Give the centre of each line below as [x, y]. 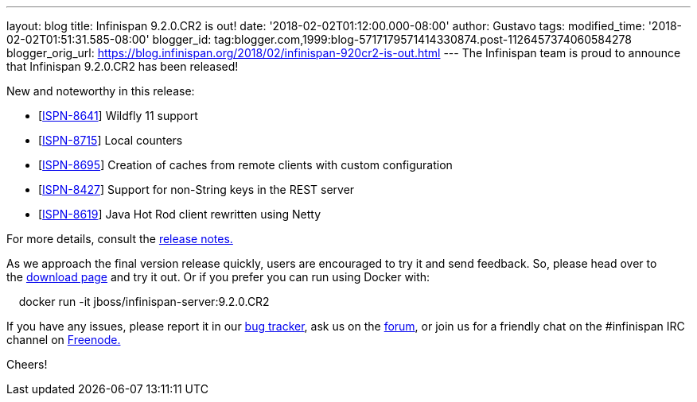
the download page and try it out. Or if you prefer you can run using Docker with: [218, 277]
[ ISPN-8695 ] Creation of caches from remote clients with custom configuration [245, 165]
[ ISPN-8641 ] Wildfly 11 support [118, 116]
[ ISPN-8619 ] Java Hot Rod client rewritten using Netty [180, 214]
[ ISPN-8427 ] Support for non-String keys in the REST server [197, 189]
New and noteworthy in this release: [101, 91]
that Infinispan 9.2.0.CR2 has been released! [123, 66]
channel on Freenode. [64, 340]
